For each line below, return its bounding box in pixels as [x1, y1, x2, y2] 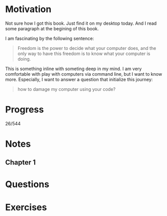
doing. [17, 56, 31, 62]
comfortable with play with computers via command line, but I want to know [5, 71, 162, 77]
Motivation [5, 4, 52, 15]
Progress [5, 104, 44, 116]
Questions [5, 178, 49, 190]
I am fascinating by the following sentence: [5, 35, 94, 41]
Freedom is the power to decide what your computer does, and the [17, 45, 156, 51]
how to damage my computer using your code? [17, 86, 116, 92]
